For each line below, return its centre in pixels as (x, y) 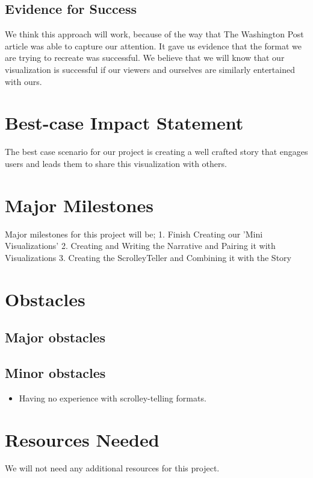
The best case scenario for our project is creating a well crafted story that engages (156, 152)
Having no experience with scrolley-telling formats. (113, 398)
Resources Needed (82, 439)
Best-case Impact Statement (124, 123)
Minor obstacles (55, 372)
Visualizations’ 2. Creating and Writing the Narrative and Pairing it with (140, 246)
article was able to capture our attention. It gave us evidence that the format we (153, 46)
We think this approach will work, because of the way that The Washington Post (154, 34)
